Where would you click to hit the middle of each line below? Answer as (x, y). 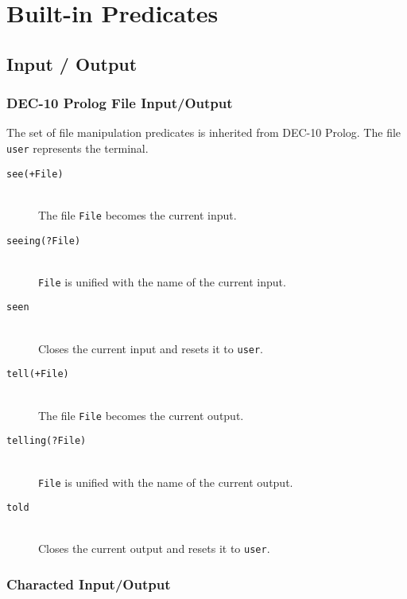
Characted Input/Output (89, 583)
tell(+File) (38, 374)
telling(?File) (47, 441)
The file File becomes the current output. (141, 415)
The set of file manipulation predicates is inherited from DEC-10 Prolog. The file (204, 132)
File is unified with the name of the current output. (166, 482)
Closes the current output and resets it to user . (154, 548)
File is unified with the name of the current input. (162, 281)
